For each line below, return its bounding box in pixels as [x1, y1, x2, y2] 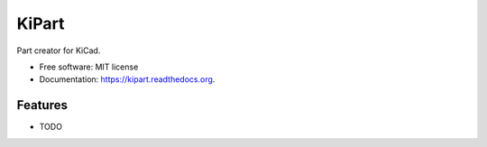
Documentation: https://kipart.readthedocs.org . [39, 74, 216, 85]
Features [16, 97, 68, 113]
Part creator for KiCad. [16, 45, 101, 56]
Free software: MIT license [39, 61, 139, 72]
